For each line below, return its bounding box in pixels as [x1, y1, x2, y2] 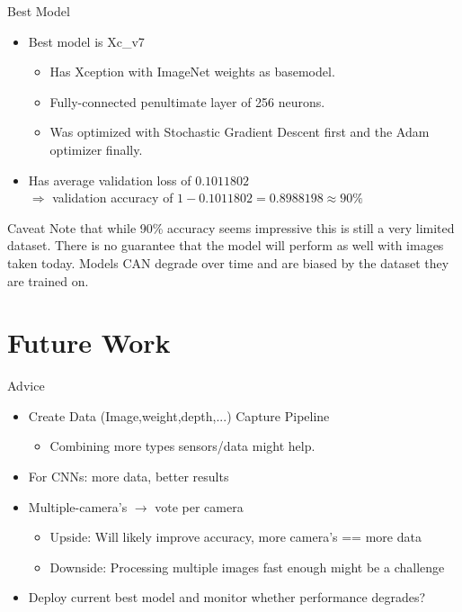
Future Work [7, 324, 171, 361]
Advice [7, 376, 45, 395]
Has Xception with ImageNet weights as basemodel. [49, 62, 335, 81]
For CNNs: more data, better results [28, 467, 229, 486]
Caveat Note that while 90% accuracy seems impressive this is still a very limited [7, 218, 455, 237]
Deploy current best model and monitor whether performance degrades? [28, 588, 426, 607]
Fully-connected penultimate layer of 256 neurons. [49, 92, 325, 111]
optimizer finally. [49, 139, 143, 158]
